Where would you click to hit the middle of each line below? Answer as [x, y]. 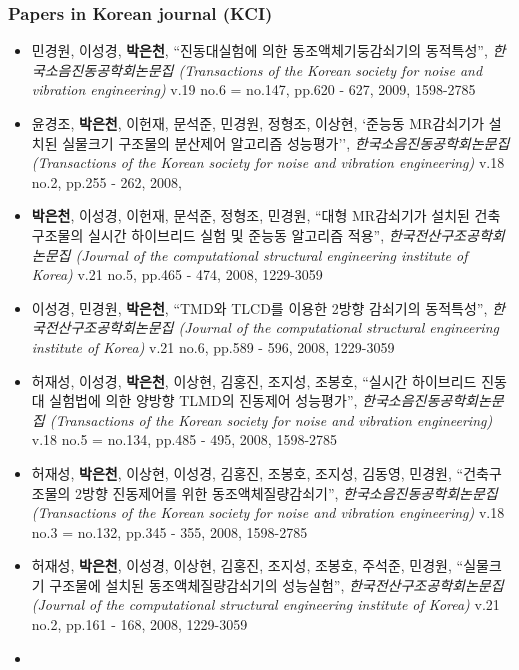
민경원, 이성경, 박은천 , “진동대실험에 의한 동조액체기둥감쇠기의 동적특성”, [259, 50]
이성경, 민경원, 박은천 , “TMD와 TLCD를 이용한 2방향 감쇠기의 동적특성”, [259, 307]
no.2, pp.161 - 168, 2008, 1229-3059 [139, 624]
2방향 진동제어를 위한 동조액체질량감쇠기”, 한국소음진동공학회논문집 [286, 492]
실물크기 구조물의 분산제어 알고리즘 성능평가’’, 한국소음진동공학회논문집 [286, 142]
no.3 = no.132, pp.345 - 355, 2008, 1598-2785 [169, 531]
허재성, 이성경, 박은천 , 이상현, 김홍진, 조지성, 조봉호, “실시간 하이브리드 [254, 380]
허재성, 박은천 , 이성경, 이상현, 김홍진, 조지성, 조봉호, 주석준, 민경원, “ [247, 565]
